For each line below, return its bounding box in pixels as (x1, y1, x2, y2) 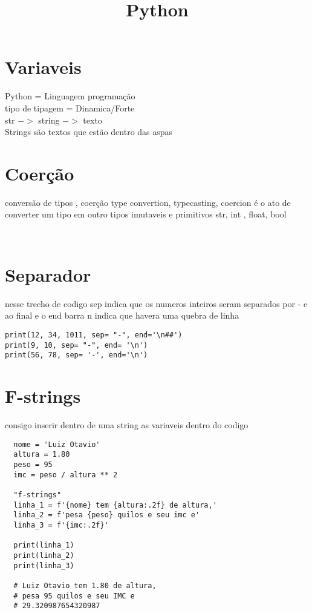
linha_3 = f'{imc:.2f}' (13, 520, 109, 529)
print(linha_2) (13, 551, 74, 560)
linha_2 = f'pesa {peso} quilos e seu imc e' (13, 511, 200, 520)
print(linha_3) (13, 561, 74, 570)
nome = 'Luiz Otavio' (13, 440, 100, 449)
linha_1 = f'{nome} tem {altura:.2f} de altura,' (13, 500, 217, 509)
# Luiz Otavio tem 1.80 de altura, (13, 581, 157, 590)
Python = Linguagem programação (5, 90, 135, 102)
